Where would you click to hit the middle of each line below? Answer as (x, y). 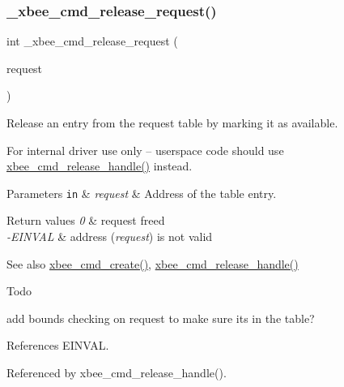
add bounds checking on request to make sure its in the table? (161, 318)
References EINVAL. (58, 345)
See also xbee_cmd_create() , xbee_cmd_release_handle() (153, 263)
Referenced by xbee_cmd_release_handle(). (117, 372)
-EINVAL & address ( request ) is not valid (110, 236)
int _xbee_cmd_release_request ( (92, 41)
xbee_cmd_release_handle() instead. (100, 166)
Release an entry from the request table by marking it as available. (172, 123)
